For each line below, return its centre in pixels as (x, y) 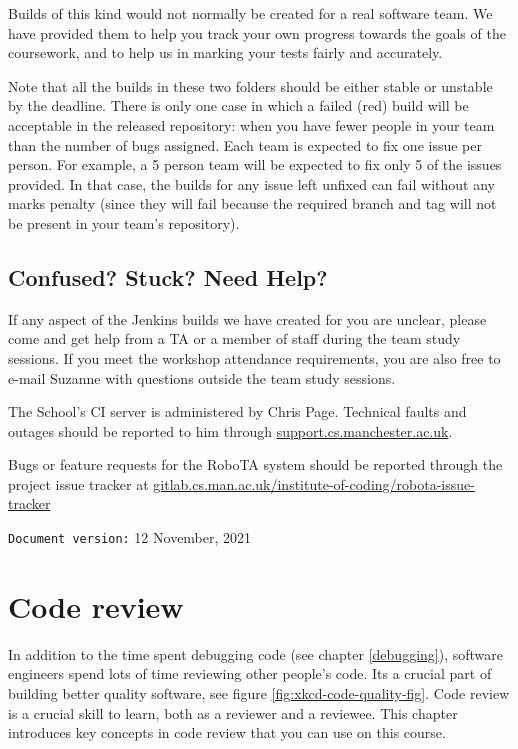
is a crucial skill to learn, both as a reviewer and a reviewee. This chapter (233, 712)
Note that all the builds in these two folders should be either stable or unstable (250, 85)
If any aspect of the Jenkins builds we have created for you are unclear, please (247, 318)
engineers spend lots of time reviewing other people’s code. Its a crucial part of (250, 673)
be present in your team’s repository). (124, 222)
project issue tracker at (78, 483)
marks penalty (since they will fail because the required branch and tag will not (252, 203)
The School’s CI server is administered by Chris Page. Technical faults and (237, 411)
